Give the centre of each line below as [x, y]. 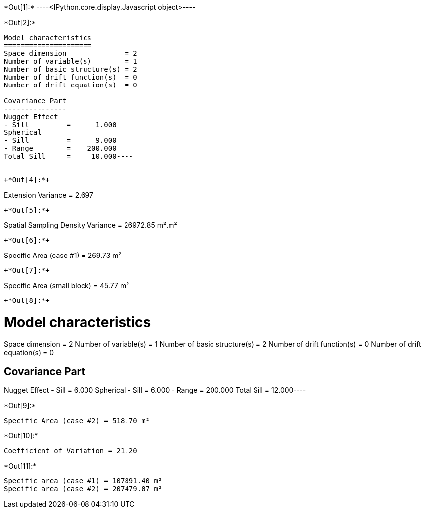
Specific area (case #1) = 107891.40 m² [83, 481]
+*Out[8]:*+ [27, 300]
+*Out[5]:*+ [27, 210]
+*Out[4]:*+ [27, 180]
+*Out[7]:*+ [27, 270]
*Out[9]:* [20, 406]
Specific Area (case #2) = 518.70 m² [77, 421]
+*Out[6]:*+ [27, 240]
